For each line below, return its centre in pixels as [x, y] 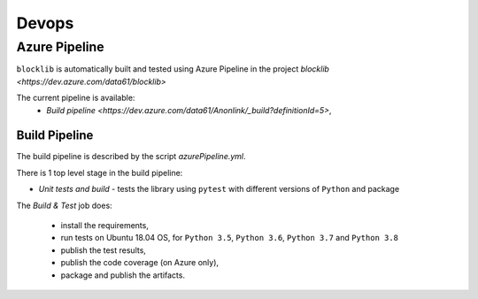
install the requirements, [105, 226]
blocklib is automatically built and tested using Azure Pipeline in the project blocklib [173, 69]
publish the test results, [103, 250]
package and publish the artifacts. [123, 275]
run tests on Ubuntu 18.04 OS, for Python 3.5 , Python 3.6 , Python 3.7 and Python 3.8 [229, 238]
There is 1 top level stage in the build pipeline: [100, 172]
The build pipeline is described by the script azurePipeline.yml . [131, 157]
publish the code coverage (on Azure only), [140, 263]
